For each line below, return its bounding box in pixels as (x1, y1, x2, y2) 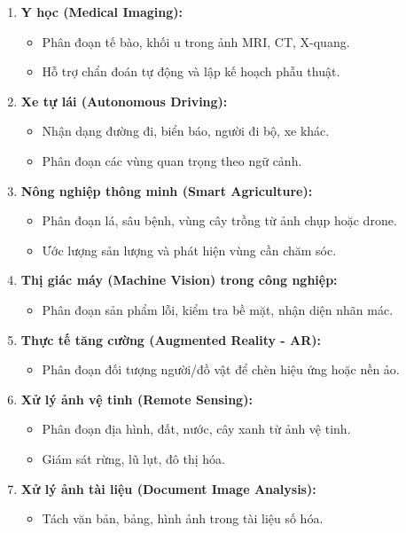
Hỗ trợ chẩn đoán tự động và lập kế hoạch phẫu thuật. (42, 62, 340, 81)
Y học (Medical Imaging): (20, 3, 183, 20)
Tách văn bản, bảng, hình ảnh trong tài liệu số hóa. (42, 509, 324, 528)
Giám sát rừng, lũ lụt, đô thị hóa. (42, 449, 225, 467)
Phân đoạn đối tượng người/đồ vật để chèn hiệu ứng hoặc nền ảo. (42, 360, 400, 379)
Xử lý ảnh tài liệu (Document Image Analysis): (20, 479, 316, 498)
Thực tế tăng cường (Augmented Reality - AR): (20, 330, 322, 349)
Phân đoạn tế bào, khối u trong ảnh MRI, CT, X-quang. (42, 32, 350, 51)
